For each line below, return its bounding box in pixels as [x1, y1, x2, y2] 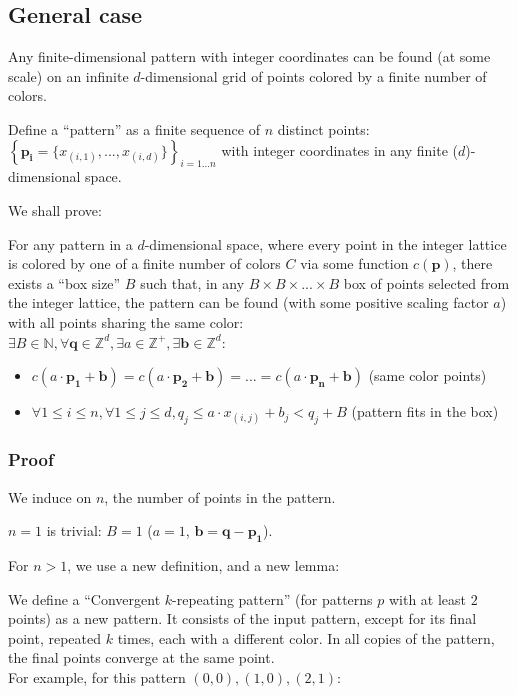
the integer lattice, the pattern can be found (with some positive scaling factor [8, 292, 489, 313]
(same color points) [368, 365, 487, 386]
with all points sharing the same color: [8, 311, 244, 332]
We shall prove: [8, 199, 102, 220]
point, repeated [8, 627, 102, 648]
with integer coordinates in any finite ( [221, 139, 458, 160]
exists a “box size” [8, 272, 121, 293]
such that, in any [140, 272, 245, 293]
